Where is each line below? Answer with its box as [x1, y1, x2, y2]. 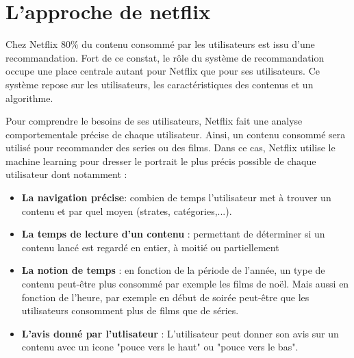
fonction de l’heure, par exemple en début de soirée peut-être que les [21, 290, 309, 304]
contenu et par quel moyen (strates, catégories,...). [21, 203, 232, 218]
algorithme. [5, 90, 53, 105]
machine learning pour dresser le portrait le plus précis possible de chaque [5, 153, 316, 168]
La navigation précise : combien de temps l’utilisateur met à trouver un [21, 190, 331, 205]
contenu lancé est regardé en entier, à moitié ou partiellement [21, 240, 279, 254]
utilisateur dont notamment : [5, 167, 127, 181]
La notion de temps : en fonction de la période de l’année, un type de [21, 263, 325, 277]
